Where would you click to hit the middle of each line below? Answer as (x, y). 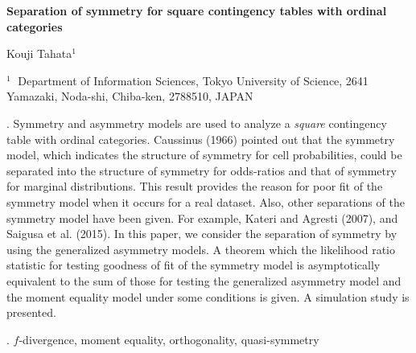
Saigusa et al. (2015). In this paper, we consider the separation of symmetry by (202, 234)
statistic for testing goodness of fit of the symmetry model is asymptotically (194, 265)
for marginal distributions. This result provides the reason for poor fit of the (195, 186)
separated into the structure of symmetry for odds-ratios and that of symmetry (202, 170)
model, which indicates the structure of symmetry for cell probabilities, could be (204, 155)
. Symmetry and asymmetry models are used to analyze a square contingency (197, 123)
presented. (31, 312)
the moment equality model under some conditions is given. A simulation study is (208, 296)
